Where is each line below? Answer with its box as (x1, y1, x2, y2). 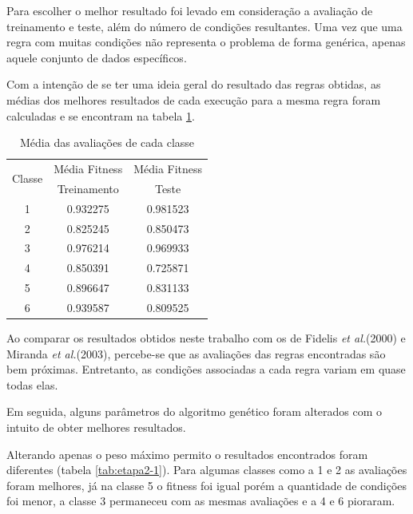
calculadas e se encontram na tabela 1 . (6, 107, 195, 124)
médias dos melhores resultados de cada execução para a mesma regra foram (6, 91, 381, 108)
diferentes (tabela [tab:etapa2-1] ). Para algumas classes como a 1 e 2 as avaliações (6, 461, 407, 478)
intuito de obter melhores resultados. (6, 418, 186, 435)
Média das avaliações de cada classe (20, 134, 195, 151)
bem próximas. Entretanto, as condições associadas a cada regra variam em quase (6, 361, 406, 378)
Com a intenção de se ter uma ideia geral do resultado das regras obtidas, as (6, 76, 381, 93)
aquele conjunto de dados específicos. (6, 49, 187, 65)
